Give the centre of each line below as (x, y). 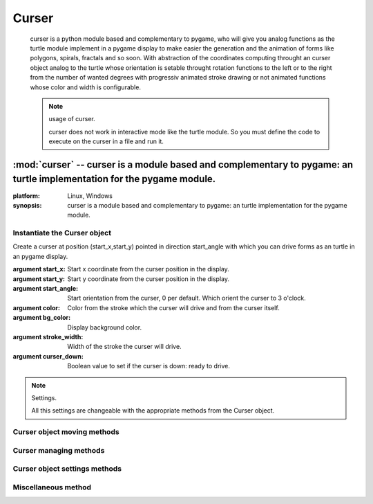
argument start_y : (39, 279)
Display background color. (104, 327)
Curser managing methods (59, 450)
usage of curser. (72, 119)
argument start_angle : (46, 289)
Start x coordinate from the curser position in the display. (148, 269)
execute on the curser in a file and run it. (106, 141)
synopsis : (27, 205)
